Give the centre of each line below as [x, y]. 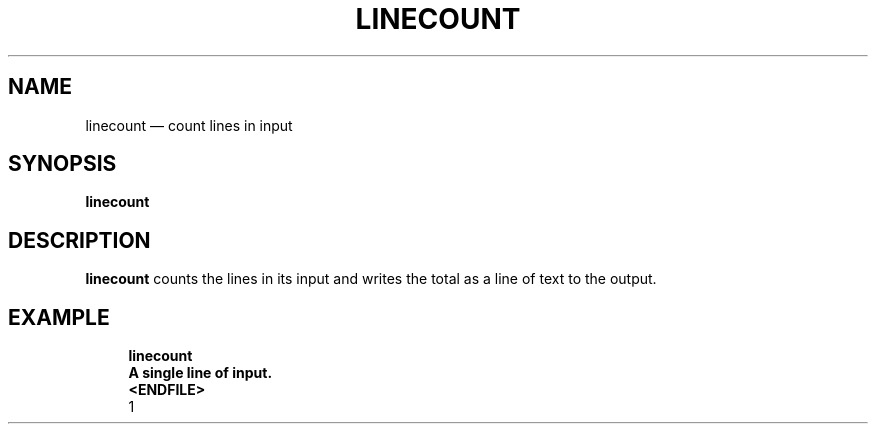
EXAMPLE [59, 317]
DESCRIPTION [79, 240]
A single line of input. [200, 373]
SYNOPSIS [62, 164]
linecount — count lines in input [189, 125]
